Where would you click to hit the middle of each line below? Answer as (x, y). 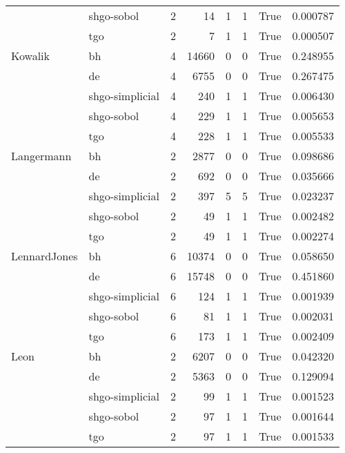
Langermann (41, 156)
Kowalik (31, 56)
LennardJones (45, 256)
